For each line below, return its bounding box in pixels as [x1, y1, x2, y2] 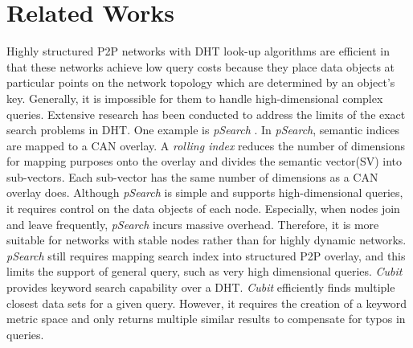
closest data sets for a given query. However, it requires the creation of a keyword [6, 294, 407, 311]
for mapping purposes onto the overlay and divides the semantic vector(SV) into [6, 153, 403, 170]
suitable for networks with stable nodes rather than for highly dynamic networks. [6, 231, 407, 248]
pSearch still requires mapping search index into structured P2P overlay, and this [6, 247, 406, 264]
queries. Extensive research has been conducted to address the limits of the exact [6, 105, 406, 122]
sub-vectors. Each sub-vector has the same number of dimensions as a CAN [6, 168, 378, 185]
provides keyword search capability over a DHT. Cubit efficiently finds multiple [6, 279, 395, 296]
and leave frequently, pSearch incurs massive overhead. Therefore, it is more [6, 215, 379, 232]
